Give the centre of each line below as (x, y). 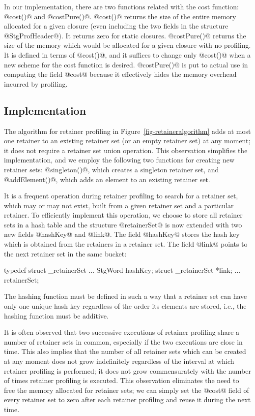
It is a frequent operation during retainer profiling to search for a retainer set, (121, 196)
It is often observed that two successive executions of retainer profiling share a (122, 332)
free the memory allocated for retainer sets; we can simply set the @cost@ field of (127, 390)
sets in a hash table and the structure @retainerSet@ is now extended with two (123, 224)
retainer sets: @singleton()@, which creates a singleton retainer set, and (112, 169)
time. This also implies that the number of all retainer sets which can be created (125, 351)
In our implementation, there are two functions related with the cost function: (121, 6)
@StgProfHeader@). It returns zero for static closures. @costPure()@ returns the (125, 35)
